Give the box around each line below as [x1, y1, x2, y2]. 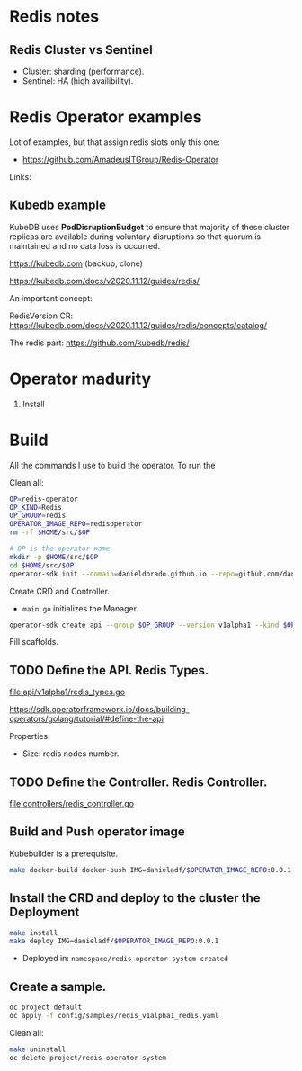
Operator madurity [9, 369, 152, 388]
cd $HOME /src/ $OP [9, 560, 75, 570]
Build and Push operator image [9, 825, 186, 840]
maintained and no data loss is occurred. [9, 240, 160, 251]
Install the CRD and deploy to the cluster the [9, 890, 261, 906]
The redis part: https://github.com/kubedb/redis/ [9, 337, 190, 348]
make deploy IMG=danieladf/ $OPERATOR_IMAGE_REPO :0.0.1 [9, 937, 219, 946]
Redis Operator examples [9, 107, 202, 128]
